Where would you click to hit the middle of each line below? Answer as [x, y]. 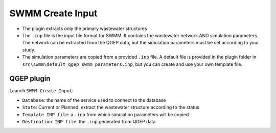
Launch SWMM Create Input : [41, 91]
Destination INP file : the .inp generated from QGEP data [89, 121]
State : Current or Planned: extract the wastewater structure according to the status [111, 108]
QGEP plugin [30, 79]
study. [29, 50]
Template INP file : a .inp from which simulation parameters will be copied [106, 114]
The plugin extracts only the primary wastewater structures [85, 29]
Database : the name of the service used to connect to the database [94, 100]
